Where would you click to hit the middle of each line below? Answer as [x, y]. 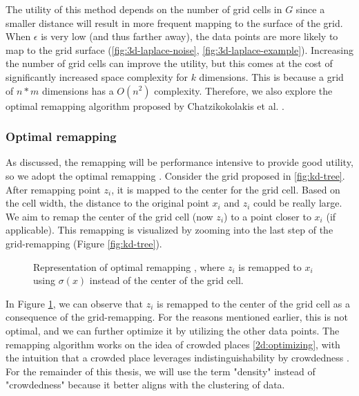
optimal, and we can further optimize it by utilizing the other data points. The [173, 330]
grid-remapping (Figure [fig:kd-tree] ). [84, 243]
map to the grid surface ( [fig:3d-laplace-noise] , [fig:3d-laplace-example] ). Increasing [179, 49]
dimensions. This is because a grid [271, 76]
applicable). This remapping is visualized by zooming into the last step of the [169, 230]
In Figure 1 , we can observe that [75, 303]
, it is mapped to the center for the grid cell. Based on [226, 189]
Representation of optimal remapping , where [129, 266]
